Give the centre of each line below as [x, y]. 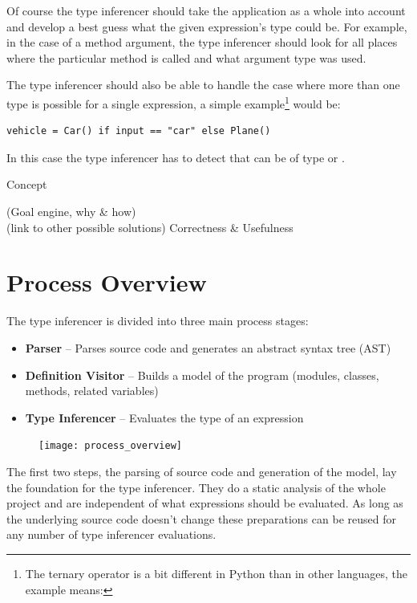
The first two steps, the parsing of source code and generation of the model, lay [202, 471]
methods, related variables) [92, 391]
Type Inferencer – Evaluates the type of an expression [164, 417]
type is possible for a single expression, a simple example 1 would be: [174, 102]
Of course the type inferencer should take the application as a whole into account [206, 10]
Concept [27, 184]
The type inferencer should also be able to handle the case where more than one [203, 85]
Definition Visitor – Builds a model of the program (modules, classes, [202, 375]
